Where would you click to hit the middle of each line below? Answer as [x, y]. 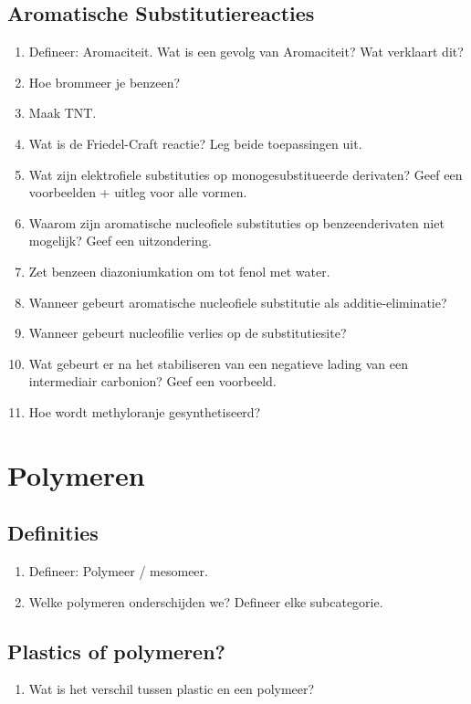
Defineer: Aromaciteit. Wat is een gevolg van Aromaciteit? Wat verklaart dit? [246, 52]
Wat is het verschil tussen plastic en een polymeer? [172, 689]
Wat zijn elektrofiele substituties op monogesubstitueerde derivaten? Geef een [246, 174]
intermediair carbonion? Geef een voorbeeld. [152, 381]
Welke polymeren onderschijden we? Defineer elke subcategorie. [206, 601]
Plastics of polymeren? [117, 651]
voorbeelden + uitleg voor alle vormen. [138, 192]
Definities [53, 533]
